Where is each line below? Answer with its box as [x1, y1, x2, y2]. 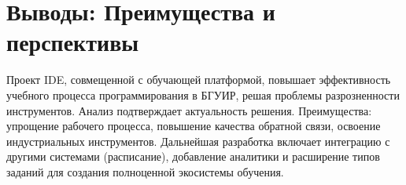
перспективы [6, 26, 139, 58]
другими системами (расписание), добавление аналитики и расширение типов [6, 148, 380, 165]
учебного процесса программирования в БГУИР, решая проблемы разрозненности [6, 86, 400, 103]
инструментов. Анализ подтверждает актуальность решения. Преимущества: [6, 102, 372, 118]
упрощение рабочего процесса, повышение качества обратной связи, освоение [6, 118, 381, 134]
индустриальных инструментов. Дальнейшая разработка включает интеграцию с [6, 132, 390, 149]
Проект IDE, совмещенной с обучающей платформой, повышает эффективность [6, 71, 391, 88]
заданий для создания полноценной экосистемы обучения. [6, 163, 284, 180]
